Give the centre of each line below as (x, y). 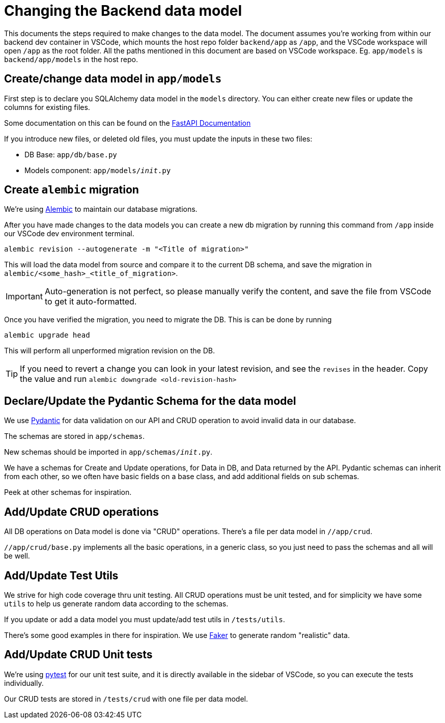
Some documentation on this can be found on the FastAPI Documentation (128, 123)
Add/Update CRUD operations (81, 512)
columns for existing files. (47, 107)
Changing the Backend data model (123, 11)
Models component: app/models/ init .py (98, 170)
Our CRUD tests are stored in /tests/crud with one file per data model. (126, 699)
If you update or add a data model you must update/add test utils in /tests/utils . (145, 619)
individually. (24, 683)
